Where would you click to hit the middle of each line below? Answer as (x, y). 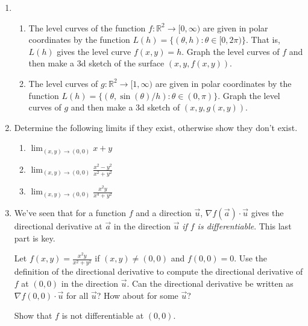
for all (77, 295)
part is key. (35, 238)
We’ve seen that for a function (70, 213)
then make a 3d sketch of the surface (96, 63)
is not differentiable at (103, 315)
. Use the (251, 258)
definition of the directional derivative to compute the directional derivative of (159, 271)
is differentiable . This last (244, 226)
